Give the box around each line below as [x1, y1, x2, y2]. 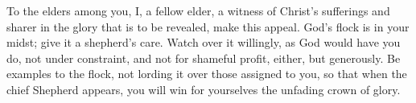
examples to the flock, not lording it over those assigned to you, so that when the [6, 65, 407, 82]
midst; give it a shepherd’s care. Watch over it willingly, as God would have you [6, 34, 401, 51]
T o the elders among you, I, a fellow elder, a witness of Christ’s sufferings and [6, 2, 390, 19]
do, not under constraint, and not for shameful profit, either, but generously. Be [6, 49, 401, 66]
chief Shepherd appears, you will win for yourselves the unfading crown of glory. [6, 80, 401, 97]
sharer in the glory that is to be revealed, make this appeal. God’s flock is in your [6, 18, 410, 35]
